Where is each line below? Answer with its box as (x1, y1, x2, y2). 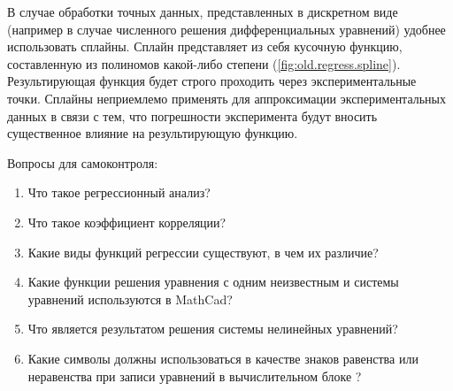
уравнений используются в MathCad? (27, 289, 233, 308)
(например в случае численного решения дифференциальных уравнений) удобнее (7, 19, 446, 38)
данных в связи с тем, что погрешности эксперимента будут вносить (7, 106, 378, 125)
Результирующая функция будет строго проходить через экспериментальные (7, 72, 417, 90)
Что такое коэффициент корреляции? (27, 212, 226, 231)
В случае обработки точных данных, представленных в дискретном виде (7, 3, 398, 20)
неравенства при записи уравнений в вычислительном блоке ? (27, 366, 362, 385)
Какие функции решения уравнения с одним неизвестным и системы (27, 272, 399, 291)
